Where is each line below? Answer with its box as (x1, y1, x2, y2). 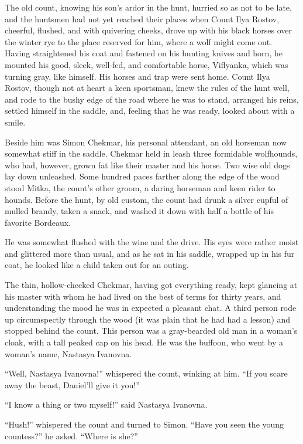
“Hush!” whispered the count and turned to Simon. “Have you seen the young (5, 418, 284, 430)
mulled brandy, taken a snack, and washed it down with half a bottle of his (5, 205, 274, 217)
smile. (5, 116, 26, 128)
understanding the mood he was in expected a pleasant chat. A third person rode (5, 301, 297, 314)
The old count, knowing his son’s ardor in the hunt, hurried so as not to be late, (5, 1, 292, 13)
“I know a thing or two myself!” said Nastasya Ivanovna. (5, 398, 208, 411)
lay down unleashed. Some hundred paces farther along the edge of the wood (5, 170, 280, 182)
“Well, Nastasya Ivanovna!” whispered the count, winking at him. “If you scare (5, 367, 288, 379)
